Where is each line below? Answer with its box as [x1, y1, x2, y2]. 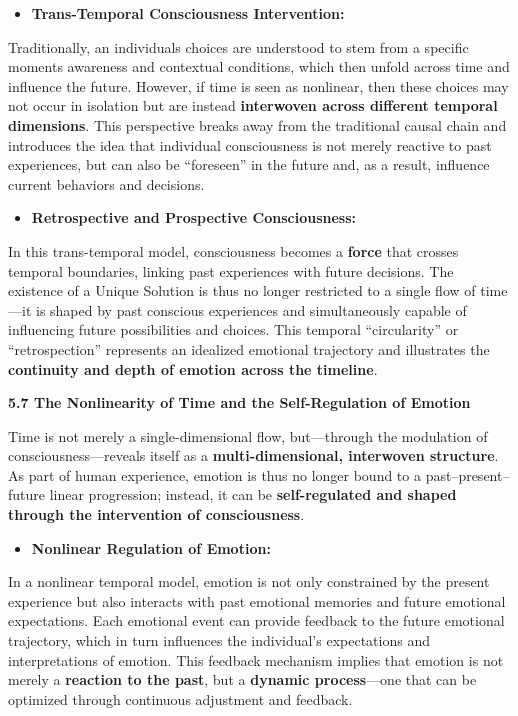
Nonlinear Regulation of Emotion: [31, 537, 271, 558]
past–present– [425, 464, 510, 485]
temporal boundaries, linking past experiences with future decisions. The [8, 260, 454, 281]
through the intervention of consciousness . [8, 504, 305, 525]
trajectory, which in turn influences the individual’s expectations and [8, 630, 430, 651]
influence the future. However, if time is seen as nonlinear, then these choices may [8, 75, 509, 96]
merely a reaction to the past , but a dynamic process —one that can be [8, 669, 477, 690]
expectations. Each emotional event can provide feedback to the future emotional [8, 610, 505, 631]
